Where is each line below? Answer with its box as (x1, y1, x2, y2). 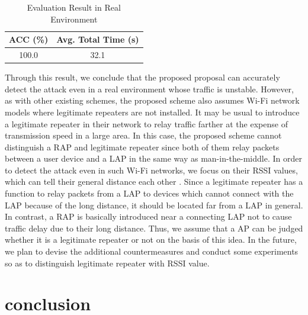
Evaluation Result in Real (27, 1, 121, 13)
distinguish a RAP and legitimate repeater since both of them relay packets (5, 140, 280, 153)
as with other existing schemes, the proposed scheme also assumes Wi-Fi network (5, 94, 300, 107)
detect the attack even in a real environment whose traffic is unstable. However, (5, 82, 294, 95)
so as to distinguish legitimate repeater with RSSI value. (5, 256, 210, 269)
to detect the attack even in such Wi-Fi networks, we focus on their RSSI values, (5, 163, 298, 176)
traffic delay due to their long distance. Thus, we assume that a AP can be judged (5, 221, 303, 234)
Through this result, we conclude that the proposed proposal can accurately (5, 71, 280, 83)
